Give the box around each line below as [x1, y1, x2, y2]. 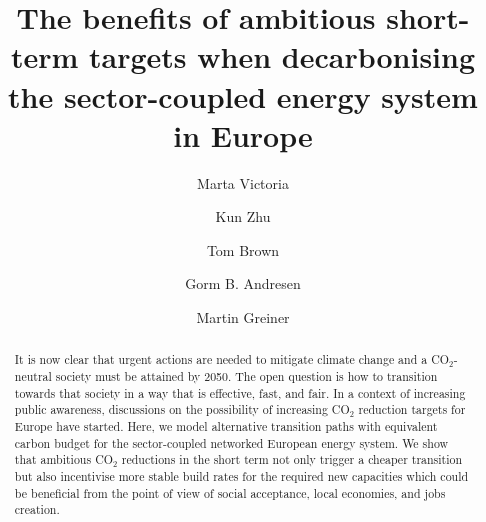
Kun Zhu [215, 206, 271, 227]
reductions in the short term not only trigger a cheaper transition [121, 451, 463, 468]
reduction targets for [358, 401, 466, 418]
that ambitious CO [14, 451, 113, 468]
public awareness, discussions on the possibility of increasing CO [14, 401, 350, 418]
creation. [14, 501, 60, 518]
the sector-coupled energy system [8, 75, 478, 116]
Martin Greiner [196, 307, 290, 328]
